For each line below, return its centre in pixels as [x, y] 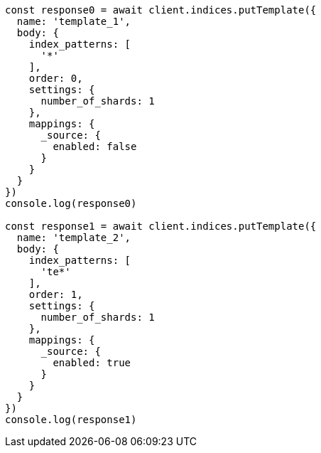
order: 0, [56, 78]
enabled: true [92, 363]
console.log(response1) [71, 420]
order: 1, [56, 294]
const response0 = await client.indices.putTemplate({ [161, 10]
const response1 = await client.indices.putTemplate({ [161, 226]
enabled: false [95, 146]
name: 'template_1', [74, 21]
